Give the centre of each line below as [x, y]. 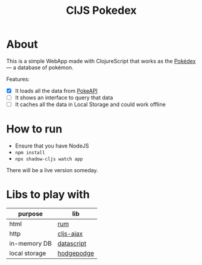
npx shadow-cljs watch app [49, 159]
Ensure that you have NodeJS [52, 146]
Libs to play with [48, 195]
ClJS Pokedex [101, 11]
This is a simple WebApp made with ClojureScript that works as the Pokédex [101, 61]
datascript [72, 243]
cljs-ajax [70, 234]
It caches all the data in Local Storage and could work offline [90, 104]
